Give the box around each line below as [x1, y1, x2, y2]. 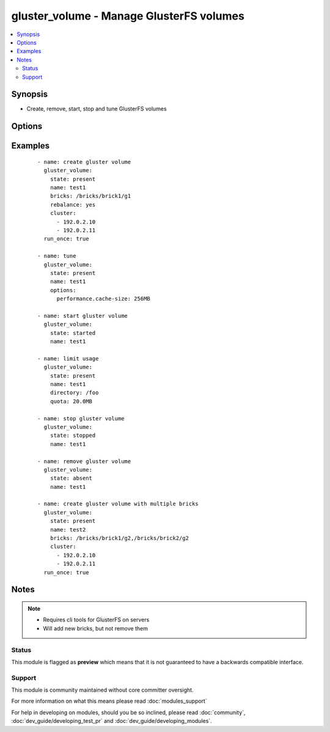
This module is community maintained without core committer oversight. [11, 686, 194, 694]
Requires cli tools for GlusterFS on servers [43, 616, 150, 623]
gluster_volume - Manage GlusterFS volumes [11, 9, 244, 23]
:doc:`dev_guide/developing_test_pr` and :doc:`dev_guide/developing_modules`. [11, 717, 212, 725]
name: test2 [50, 526, 86, 533]
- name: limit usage [37, 355, 99, 362]
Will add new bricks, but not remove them [43, 624, 148, 632]
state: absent [50, 475, 93, 482]
